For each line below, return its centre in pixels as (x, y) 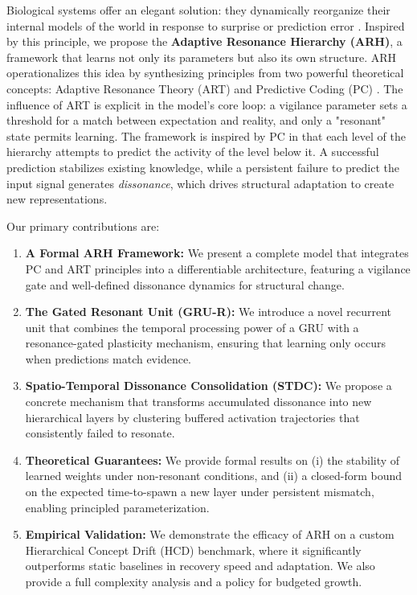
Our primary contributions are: (83, 226)
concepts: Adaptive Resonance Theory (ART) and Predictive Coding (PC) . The (205, 88)
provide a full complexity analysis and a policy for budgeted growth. (194, 581)
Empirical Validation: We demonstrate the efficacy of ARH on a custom (210, 534)
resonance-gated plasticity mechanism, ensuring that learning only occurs (205, 343)
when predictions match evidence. (108, 358)
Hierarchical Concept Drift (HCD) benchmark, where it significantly (193, 550)
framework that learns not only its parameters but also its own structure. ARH (202, 57)
